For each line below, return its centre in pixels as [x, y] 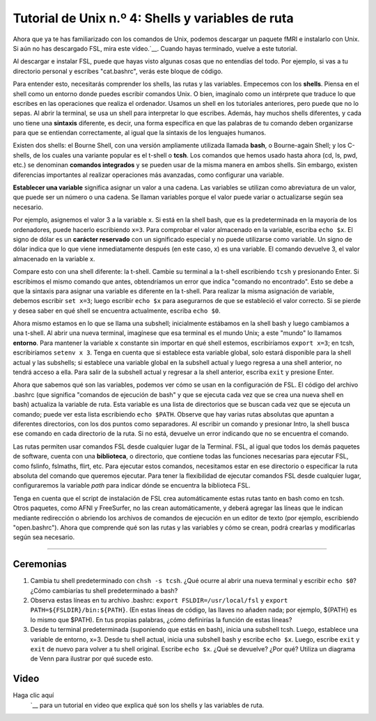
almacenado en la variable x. [54, 258]
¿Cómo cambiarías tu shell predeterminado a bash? [104, 590]
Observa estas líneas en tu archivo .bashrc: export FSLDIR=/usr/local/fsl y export [159, 600]
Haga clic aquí [33, 695]
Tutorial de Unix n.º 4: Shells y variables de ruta [153, 18]
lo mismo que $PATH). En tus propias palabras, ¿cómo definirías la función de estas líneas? [161, 619]
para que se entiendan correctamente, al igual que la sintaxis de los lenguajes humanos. [140, 133]
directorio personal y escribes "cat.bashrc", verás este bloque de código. [118, 71]
